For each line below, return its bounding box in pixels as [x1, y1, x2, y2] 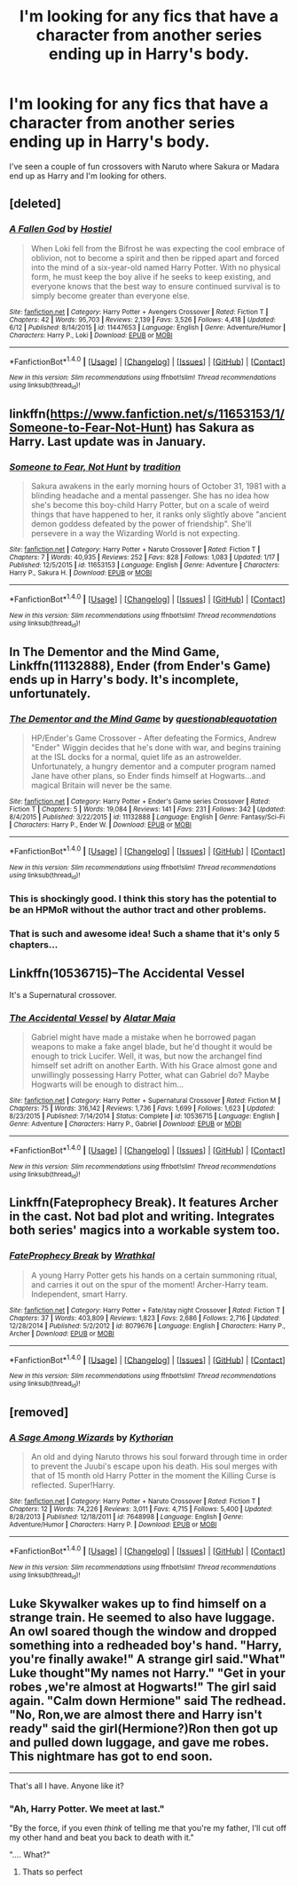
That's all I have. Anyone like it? [9, 1780, 124, 1791]
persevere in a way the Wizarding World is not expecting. [30, 528, 240, 539]
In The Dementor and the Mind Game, [9, 644, 220, 659]
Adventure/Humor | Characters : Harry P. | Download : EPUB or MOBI [9, 1520, 217, 1529]
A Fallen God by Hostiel [9, 223, 113, 235]
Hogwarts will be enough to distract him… [30, 1079, 184, 1090]
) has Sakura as [168, 420, 255, 435]
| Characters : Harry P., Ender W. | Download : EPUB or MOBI [9, 820, 192, 829]
